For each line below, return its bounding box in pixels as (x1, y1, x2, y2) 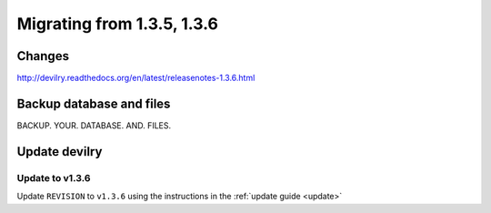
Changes (16, 48, 70, 64)
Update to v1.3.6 (16, 171, 91, 184)
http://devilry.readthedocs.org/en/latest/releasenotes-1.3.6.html (16, 73, 256, 84)
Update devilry (16, 144, 103, 159)
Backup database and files (16, 96, 171, 111)
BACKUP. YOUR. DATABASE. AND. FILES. (16, 119, 172, 131)
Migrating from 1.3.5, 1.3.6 (16, 14, 218, 34)
